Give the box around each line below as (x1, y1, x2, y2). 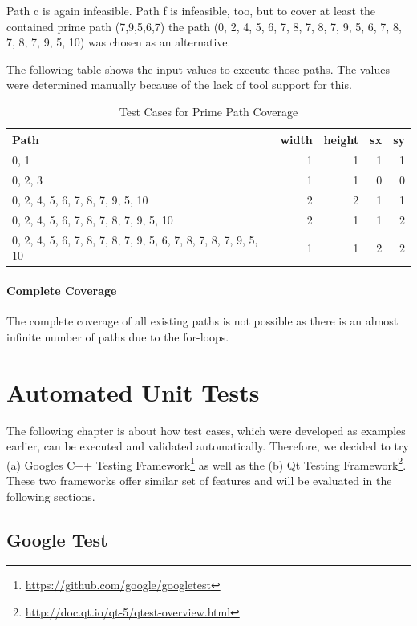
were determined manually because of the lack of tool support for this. (6, 76, 352, 93)
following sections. (6, 487, 95, 504)
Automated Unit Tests (6, 375, 260, 408)
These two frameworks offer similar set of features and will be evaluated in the (6, 472, 392, 489)
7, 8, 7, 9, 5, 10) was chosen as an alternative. (6, 34, 231, 50)
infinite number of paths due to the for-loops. (6, 328, 229, 345)
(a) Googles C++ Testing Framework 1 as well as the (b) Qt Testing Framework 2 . (6, 454, 407, 473)
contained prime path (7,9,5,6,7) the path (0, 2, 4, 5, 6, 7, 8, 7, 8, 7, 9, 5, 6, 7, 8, (6, 18, 402, 34)
